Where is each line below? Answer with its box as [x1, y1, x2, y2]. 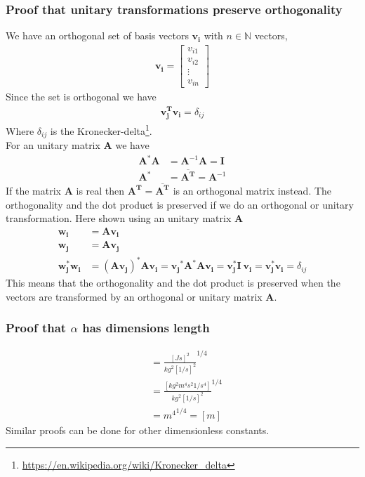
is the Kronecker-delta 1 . [50, 122, 152, 138]
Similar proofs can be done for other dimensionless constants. [6, 423, 270, 438]
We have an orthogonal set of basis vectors [6, 28, 189, 43]
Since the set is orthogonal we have [6, 89, 157, 104]
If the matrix [6, 183, 61, 197]
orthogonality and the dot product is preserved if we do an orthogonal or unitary [6, 197, 354, 211]
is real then [76, 183, 125, 197]
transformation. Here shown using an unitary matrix [6, 211, 232, 226]
